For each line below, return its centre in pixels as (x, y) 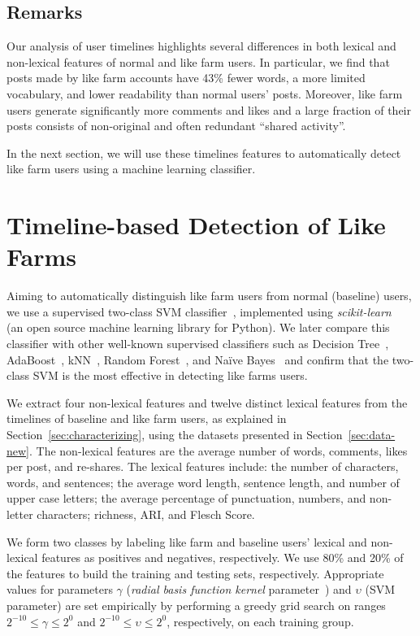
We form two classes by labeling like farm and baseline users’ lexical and (187, 541)
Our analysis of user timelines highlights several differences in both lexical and (201, 46)
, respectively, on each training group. (260, 621)
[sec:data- (372, 435)
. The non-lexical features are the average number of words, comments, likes (219, 450)
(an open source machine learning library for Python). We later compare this (198, 327)
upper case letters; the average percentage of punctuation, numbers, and (186, 498)
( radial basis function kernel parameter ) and (239, 589)
